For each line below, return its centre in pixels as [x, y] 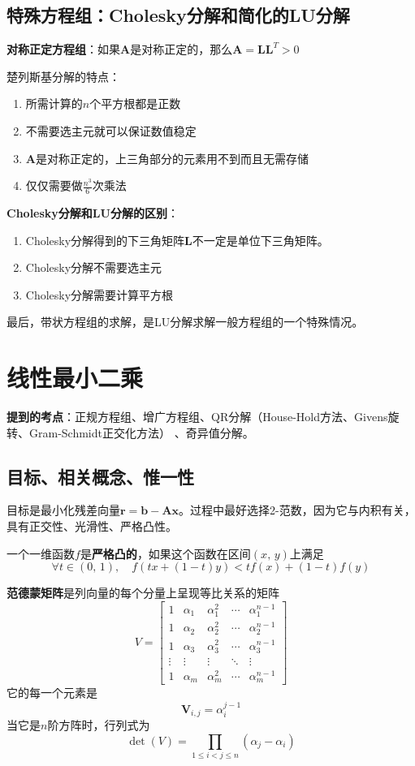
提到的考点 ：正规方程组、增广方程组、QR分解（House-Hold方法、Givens [197, 417]
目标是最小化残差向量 [63, 510]
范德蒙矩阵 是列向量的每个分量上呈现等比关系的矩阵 [143, 593]
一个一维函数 [41, 553]
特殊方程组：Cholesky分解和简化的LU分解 [178, 15]
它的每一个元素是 [52, 693]
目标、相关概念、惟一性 [100, 476]
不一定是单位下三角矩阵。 [260, 240]
